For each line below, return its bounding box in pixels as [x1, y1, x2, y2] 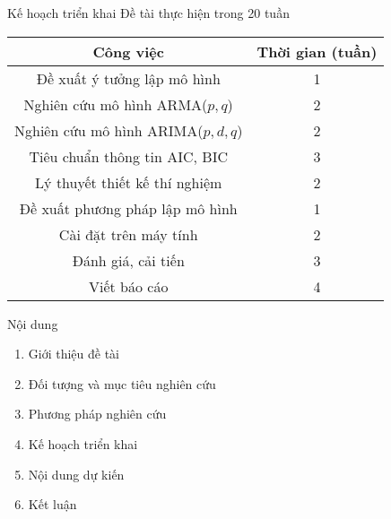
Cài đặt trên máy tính [58, 223, 198, 245]
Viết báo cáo [89, 275, 169, 297]
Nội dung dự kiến [28, 464, 125, 483]
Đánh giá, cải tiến [72, 249, 185, 271]
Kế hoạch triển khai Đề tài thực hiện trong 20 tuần [7, 4, 290, 22]
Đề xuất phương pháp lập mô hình [19, 197, 238, 219]
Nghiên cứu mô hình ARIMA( [14, 119, 204, 141]
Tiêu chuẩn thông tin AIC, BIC [29, 145, 228, 167]
